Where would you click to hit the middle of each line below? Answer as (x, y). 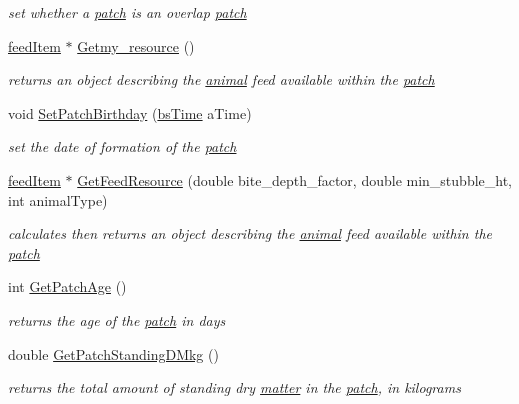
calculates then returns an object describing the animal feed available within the (250, 233)
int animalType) (58, 199)
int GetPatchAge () (67, 286)
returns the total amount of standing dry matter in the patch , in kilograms (234, 387)
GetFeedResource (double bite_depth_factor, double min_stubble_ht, (295, 179)
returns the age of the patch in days (117, 319)
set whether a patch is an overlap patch (127, 12)
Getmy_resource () (136, 45)
